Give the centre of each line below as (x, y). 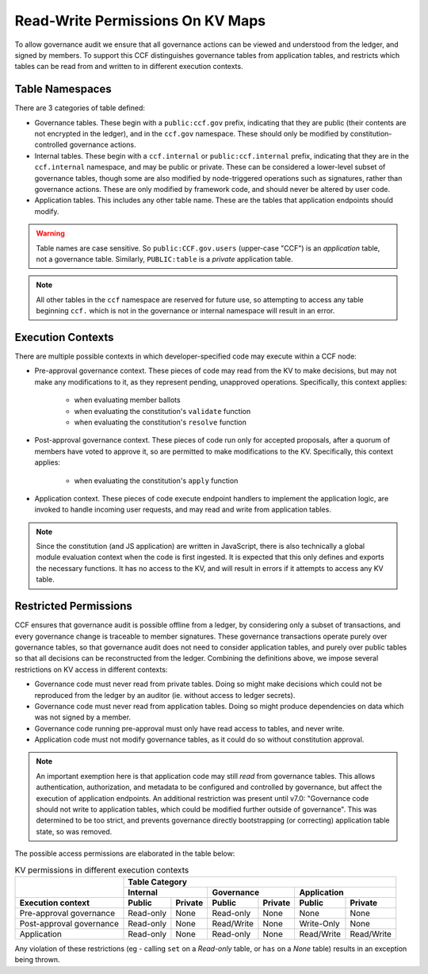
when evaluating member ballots (128, 400)
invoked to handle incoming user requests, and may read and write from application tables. (183, 510)
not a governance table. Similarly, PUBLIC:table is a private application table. (164, 259)
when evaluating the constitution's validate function (162, 411)
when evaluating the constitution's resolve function (160, 422)
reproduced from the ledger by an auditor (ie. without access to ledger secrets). (165, 695)
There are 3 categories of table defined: (80, 108)
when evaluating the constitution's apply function (156, 481)
